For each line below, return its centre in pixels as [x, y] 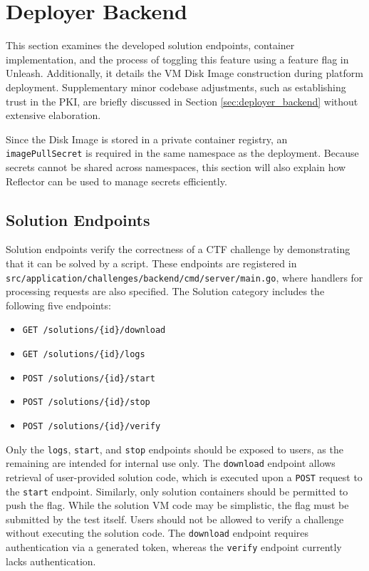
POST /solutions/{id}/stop [86, 402]
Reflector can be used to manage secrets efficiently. [116, 181]
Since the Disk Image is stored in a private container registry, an [147, 139]
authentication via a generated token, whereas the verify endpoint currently [174, 547]
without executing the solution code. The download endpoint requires [157, 533]
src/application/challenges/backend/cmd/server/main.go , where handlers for [184, 277]
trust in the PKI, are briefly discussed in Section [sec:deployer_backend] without [182, 101]
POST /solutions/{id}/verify [92, 426]
